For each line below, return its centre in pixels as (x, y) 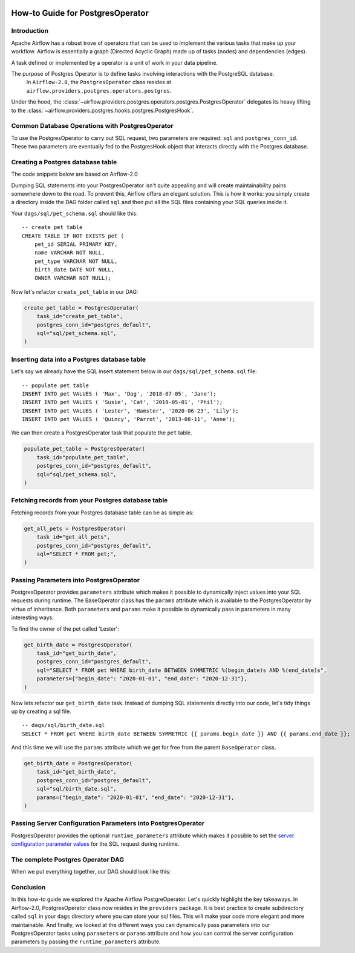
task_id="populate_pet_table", (83, 457)
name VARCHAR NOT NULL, (70, 253)
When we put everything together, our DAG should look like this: (91, 872)
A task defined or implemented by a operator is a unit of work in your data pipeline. (114, 62)
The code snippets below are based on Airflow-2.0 (75, 174)
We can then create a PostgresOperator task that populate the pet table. (102, 433)
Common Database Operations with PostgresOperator (92, 126)
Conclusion (28, 888)
